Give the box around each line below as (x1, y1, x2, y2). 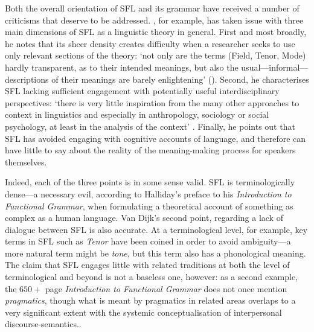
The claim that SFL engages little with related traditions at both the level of (5, 258, 290, 271)
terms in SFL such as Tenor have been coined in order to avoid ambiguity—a (5, 235, 291, 247)
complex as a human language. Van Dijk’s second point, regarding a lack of (5, 211, 283, 224)
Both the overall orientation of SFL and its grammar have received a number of (5, 2, 300, 14)
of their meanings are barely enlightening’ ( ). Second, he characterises (51, 72, 309, 85)
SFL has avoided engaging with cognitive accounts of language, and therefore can (5, 132, 306, 144)
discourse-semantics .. (5, 318, 82, 330)
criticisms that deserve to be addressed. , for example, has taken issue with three (5, 13, 304, 26)
